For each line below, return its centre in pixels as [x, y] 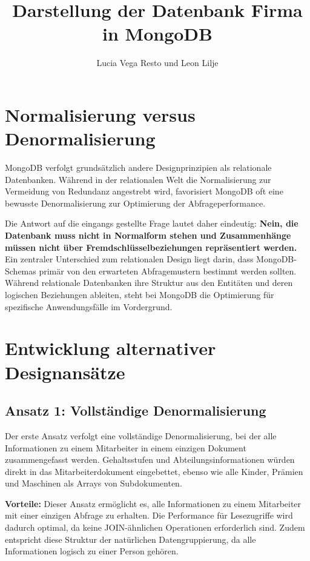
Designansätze [65, 372]
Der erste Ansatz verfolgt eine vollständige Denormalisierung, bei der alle [141, 435]
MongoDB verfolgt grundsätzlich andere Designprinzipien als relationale [138, 168]
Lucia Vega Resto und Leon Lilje [157, 63]
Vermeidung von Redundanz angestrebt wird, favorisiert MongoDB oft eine [144, 191]
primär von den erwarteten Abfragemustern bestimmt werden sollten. [168, 271]
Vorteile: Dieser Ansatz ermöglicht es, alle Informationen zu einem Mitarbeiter [153, 503]
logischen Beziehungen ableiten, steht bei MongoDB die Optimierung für [140, 294]
